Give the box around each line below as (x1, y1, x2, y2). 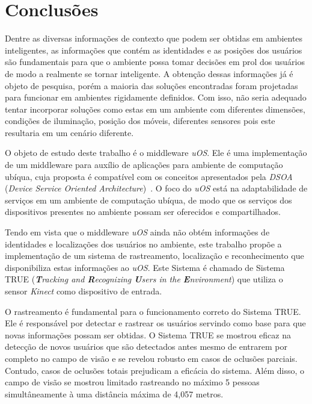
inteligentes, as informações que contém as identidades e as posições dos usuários (5, 43, 302, 56)
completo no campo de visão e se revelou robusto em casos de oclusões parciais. (5, 352, 298, 364)
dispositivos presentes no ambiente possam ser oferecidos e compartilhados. (5, 205, 281, 218)
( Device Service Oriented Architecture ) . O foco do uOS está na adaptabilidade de (5, 182, 308, 194)
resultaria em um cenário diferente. (5, 126, 134, 138)
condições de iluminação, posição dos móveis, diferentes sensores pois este (5, 114, 275, 127)
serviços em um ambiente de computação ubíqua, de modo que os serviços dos (5, 193, 292, 206)
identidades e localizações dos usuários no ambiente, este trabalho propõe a (5, 237, 282, 250)
